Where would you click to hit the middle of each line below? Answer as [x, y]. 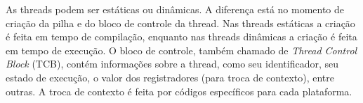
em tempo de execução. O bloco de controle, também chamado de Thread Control [181, 50]
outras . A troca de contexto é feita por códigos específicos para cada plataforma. [179, 91]
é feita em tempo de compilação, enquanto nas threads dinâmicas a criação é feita [181, 37]
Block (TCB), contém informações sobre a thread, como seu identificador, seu [172, 64]
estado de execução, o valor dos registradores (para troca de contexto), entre [170, 77]
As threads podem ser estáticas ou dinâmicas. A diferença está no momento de [175, 9]
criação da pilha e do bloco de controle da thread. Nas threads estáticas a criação [180, 23]
